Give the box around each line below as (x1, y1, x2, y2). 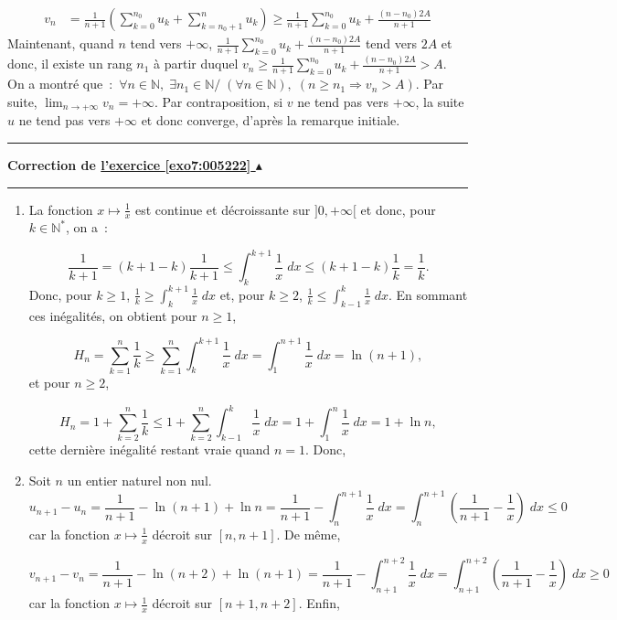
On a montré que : (7, 74, 113, 93)
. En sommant (388, 284, 468, 304)
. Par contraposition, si (154, 91, 283, 111)
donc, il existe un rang (7, 54, 133, 73)
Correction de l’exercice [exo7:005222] (7, 155, 251, 174)
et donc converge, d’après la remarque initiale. (141, 111, 400, 130)
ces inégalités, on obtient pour (28, 305, 197, 325)
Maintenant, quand (7, 34, 114, 53)
